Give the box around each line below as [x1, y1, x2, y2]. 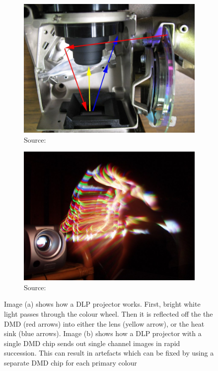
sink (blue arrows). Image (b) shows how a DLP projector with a [4, 328, 202, 339]
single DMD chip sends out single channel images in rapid [4, 338, 180, 348]
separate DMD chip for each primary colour [4, 357, 137, 368]
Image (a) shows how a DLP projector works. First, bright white [4, 299, 201, 309]
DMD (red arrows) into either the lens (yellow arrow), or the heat [4, 318, 205, 329]
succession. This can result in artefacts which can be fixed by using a [4, 348, 214, 358]
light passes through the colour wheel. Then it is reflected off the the [4, 308, 213, 319]
